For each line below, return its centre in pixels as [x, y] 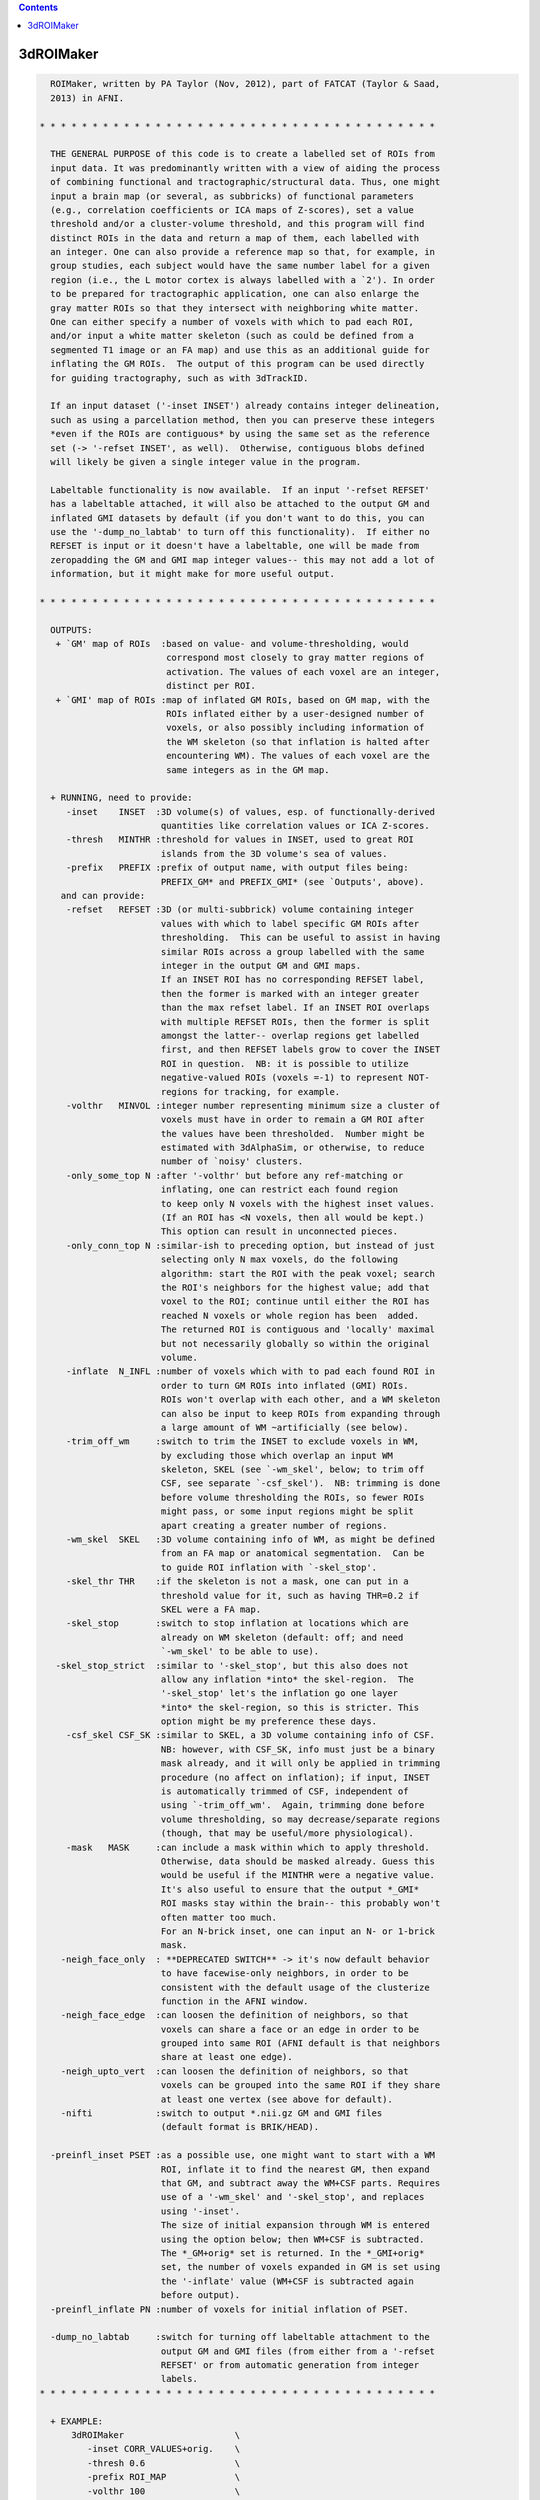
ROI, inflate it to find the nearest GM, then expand [295, 2169]
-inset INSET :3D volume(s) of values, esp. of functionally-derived [250, 811]
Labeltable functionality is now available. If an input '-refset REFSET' [240, 489]
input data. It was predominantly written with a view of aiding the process [245, 168]
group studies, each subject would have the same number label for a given [240, 266]
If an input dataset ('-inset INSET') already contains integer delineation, [245, 406]
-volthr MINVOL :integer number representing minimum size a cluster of [253, 1105]
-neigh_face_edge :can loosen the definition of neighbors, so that [234, 2015]
